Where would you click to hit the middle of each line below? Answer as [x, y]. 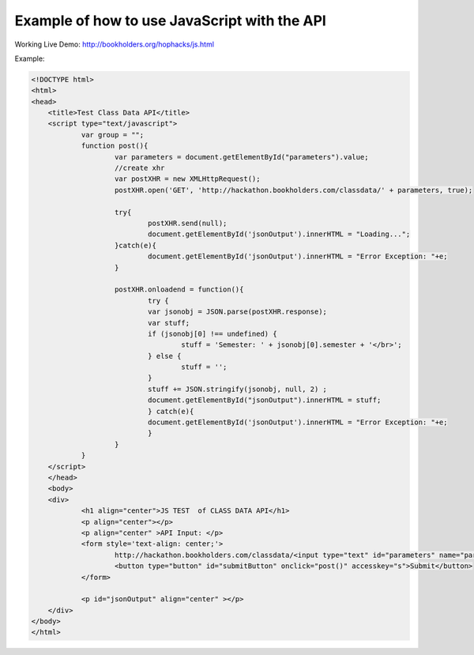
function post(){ [115, 146]
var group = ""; [113, 135]
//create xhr [140, 168]
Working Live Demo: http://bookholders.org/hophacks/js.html [115, 44]
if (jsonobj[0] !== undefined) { [212, 333]
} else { [164, 356]
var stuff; [168, 323]
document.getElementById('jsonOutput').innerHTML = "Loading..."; [279, 234]
